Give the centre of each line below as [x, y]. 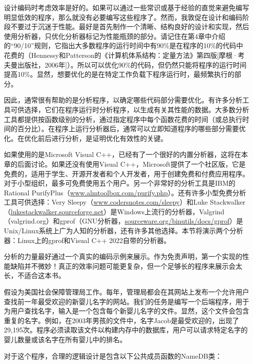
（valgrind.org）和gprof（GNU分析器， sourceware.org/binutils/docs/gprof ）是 [124, 221]
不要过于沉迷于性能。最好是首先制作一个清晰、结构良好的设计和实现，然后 [130, 26]
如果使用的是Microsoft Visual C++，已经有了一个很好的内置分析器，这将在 [123, 154]
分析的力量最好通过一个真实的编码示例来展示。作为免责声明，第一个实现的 [123, 256]
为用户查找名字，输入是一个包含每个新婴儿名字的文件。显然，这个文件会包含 [126, 311]
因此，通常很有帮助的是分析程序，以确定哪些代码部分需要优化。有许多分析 [123, 100]
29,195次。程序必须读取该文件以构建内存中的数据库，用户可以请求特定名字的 [126, 330]
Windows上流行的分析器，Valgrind [171, 211]
